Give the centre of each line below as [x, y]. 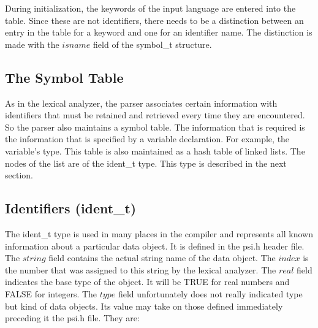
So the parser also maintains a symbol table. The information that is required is [155, 127]
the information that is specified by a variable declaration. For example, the [147, 139]
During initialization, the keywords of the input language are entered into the [150, 8]
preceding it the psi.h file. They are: [72, 318]
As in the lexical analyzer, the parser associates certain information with [141, 103]
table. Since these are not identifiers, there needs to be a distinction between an [154, 20]
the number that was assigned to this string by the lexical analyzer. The [141, 269]
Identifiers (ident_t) [71, 208]
